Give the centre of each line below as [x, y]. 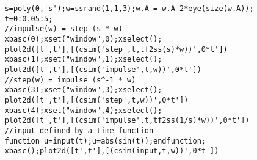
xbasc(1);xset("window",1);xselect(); [83, 60]
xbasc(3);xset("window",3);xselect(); [83, 90]
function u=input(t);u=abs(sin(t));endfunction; [105, 141]
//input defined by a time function [79, 130]
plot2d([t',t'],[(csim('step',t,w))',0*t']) [96, 100]
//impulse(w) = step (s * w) [63, 29]
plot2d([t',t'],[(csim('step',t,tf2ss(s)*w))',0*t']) [116, 49]
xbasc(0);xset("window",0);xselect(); [83, 39]
